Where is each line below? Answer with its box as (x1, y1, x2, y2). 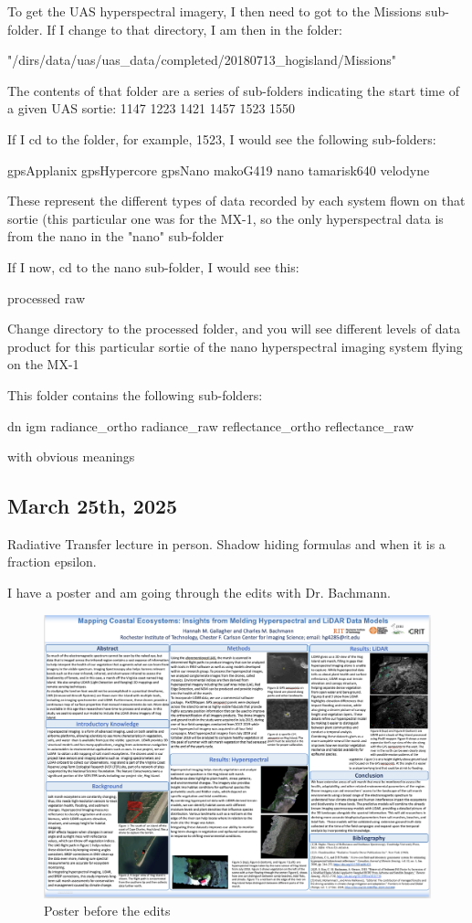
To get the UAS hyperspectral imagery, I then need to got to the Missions (7, 2, 422, 20)
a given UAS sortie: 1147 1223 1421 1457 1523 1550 (7, 99, 296, 118)
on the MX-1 (7, 355, 79, 374)
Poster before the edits (44, 901, 171, 920)
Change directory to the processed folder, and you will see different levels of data (7, 319, 460, 338)
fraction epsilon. (7, 552, 97, 571)
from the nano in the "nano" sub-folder (7, 227, 224, 246)
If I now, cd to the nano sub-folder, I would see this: (7, 257, 299, 276)
